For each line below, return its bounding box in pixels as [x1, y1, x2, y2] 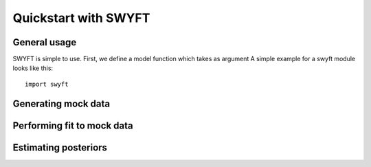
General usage [12, 36, 77, 48]
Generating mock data [12, 98, 110, 109]
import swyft [25, 80, 69, 88]
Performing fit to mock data [12, 120, 133, 131]
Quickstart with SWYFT [12, 10, 150, 25]
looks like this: [12, 64, 54, 72]
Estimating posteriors [12, 142, 108, 153]
